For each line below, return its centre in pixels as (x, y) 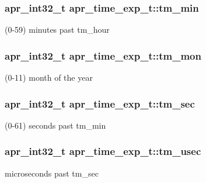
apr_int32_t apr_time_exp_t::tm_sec (100, 103)
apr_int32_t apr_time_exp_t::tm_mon (103, 55)
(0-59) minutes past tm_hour (57, 30)
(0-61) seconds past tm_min (55, 125)
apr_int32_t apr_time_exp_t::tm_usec (103, 151)
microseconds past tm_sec (52, 173)
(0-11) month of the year (49, 77)
